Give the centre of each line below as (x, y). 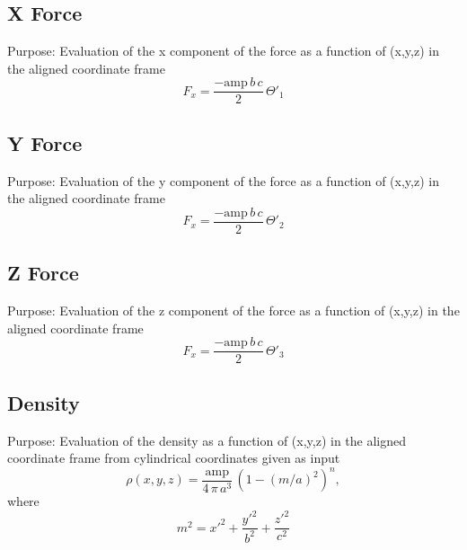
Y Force (45, 142)
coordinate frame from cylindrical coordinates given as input (174, 458)
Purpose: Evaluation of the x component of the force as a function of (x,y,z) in (223, 51)
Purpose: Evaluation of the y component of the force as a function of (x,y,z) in (223, 180)
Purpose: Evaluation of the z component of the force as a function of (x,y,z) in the (233, 310)
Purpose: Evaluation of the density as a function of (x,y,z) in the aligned (207, 440)
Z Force (43, 273)
